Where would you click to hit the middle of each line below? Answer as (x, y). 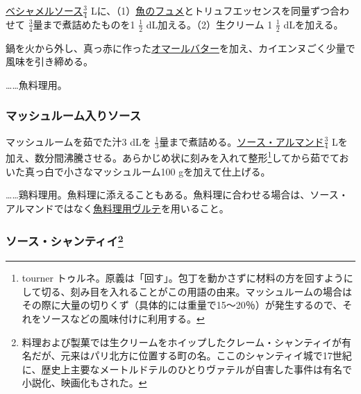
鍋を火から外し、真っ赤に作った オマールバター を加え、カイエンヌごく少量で (180, 48)
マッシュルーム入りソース (74, 115)
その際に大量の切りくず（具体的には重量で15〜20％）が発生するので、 (182, 305)
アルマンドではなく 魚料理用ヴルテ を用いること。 (117, 208)
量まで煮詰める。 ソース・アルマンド (242, 141)
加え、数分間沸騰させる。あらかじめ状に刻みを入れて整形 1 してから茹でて (173, 157)
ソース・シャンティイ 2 (65, 240)
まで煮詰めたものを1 (89, 24)
